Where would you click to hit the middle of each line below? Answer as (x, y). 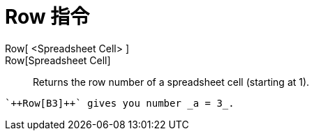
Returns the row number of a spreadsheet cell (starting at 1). (171, 82)
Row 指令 (47, 17)
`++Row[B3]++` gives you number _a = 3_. (120, 103)
